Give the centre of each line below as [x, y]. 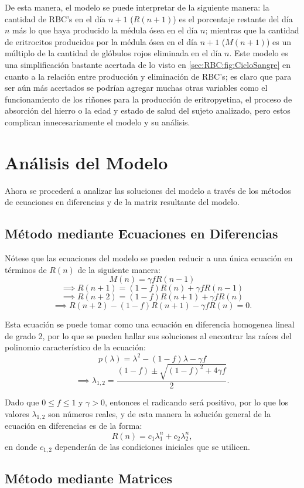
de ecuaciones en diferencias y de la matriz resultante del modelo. [122, 202]
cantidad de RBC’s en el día [55, 18]
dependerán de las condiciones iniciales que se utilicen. [152, 446]
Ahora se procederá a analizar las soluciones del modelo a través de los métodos [148, 190]
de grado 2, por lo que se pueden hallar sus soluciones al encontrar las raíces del [148, 335]
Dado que [22, 402]
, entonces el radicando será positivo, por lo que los [197, 402]
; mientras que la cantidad [252, 30]
